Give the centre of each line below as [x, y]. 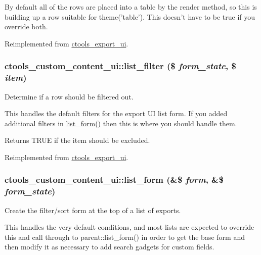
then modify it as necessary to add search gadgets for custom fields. [110, 247]
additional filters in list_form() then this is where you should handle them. [121, 123]
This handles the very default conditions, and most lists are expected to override [129, 227]
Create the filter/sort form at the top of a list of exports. [93, 210]
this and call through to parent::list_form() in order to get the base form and [125, 237]
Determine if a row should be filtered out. [69, 96]
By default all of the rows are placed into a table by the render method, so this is [131, 7]
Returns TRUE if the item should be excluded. [77, 140]
